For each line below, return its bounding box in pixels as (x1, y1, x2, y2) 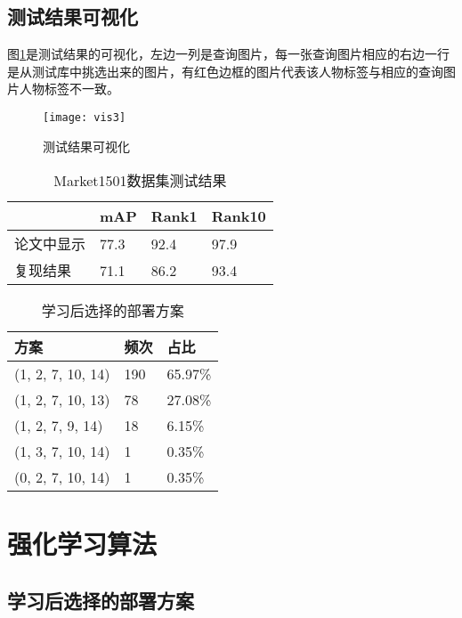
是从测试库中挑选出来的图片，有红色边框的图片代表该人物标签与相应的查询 (7, 61, 443, 80)
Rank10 (211, 206, 266, 227)
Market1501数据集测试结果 (53, 170, 227, 191)
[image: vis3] (43, 110, 126, 124)
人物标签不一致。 (19, 79, 119, 98)
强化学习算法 (7, 525, 158, 562)
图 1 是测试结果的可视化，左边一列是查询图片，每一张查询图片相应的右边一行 (7, 45, 450, 63)
